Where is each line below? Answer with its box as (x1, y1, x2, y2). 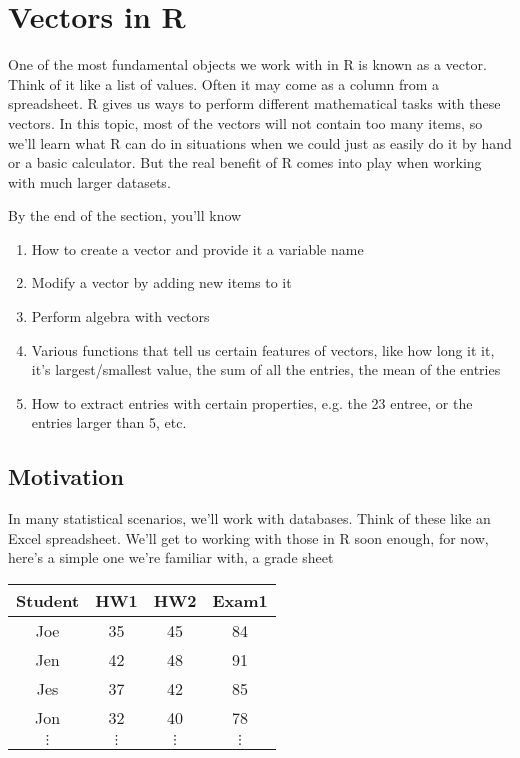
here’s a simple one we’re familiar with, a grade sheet (8, 547, 334, 568)
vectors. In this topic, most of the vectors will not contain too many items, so (8, 112, 483, 133)
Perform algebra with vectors (31, 306, 210, 327)
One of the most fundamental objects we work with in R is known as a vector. (8, 54, 487, 75)
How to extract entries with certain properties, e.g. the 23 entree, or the (31, 392, 473, 413)
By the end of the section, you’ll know (8, 205, 242, 226)
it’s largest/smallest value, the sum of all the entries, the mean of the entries (31, 359, 501, 380)
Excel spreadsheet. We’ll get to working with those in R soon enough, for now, (8, 527, 489, 548)
